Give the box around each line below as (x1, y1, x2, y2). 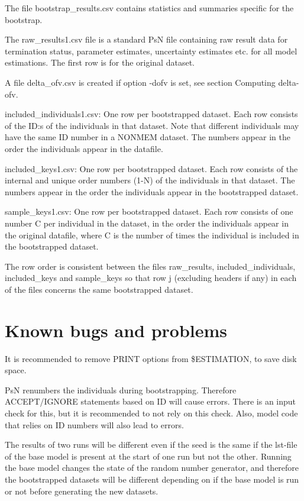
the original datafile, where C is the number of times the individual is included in (5, 228, 299, 241)
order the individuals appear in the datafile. (5, 142, 163, 154)
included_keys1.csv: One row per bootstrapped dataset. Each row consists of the (5, 162, 298, 174)
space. (5, 364, 27, 376)
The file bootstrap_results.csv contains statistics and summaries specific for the (5, 2, 294, 14)
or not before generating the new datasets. (5, 484, 159, 497)
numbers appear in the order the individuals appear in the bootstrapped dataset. (5, 185, 299, 198)
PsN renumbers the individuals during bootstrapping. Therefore (5, 383, 237, 396)
